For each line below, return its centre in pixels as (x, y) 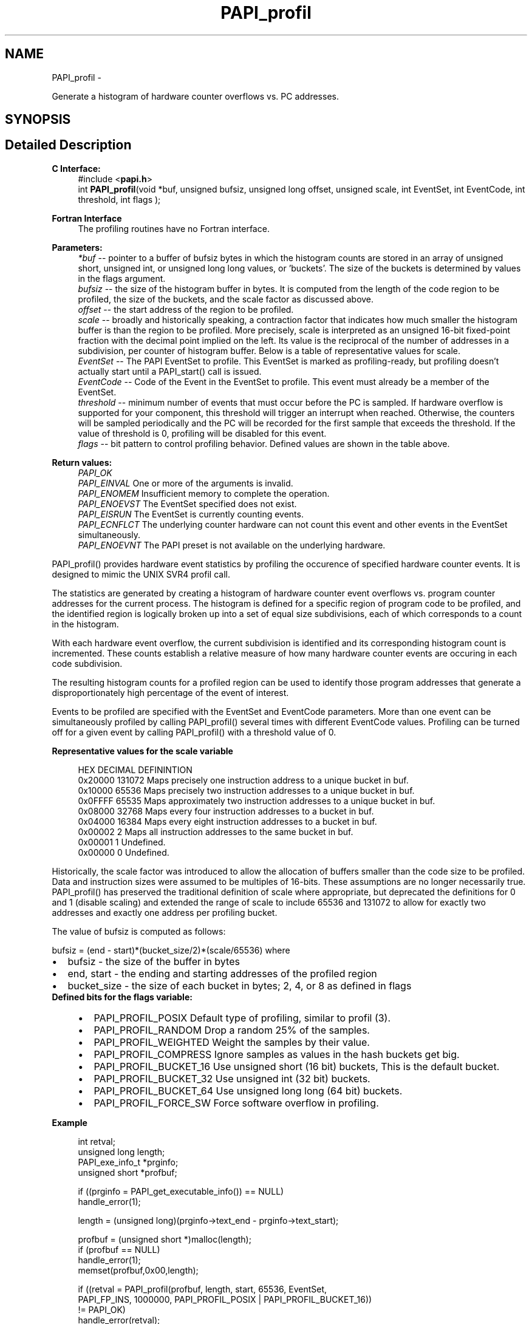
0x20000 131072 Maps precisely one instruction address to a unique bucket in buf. (243, 780)
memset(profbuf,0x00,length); (138, 1270)
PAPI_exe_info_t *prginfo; (128, 1162)
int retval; (97, 1141)
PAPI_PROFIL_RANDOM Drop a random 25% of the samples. (232, 1030)
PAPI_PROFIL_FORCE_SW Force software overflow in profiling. (236, 1103)
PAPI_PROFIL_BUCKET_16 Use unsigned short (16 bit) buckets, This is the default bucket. (297, 1066)
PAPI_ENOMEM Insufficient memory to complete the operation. (204, 493)
